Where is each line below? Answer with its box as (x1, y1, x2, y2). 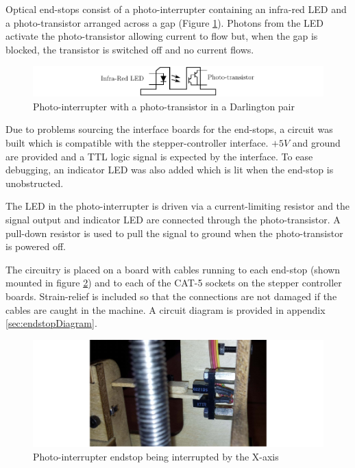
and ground (292, 136, 341, 150)
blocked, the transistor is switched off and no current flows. (5, 42, 254, 56)
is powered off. (5, 239, 66, 254)
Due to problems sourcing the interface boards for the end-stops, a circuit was (5, 122, 333, 136)
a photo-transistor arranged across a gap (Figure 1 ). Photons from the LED (5, 15, 324, 29)
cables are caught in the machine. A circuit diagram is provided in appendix (5, 302, 326, 317)
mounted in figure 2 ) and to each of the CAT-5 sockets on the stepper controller (5, 275, 342, 290)
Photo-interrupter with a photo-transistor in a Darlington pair (33, 99, 295, 113)
